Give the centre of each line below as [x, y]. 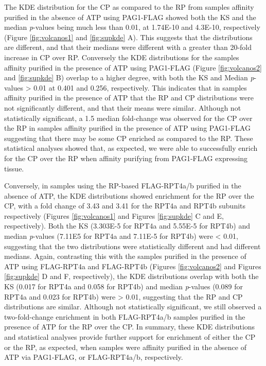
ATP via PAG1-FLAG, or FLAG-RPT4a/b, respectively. [94, 357]
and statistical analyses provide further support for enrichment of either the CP [130, 337]
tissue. [14, 168]
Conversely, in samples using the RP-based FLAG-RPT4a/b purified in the [123, 186]
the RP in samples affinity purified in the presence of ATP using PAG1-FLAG [127, 128]
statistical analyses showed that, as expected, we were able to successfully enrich [131, 148]
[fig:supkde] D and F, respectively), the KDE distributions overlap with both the [131, 276]
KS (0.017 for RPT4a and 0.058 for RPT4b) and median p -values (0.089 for [123, 286]
